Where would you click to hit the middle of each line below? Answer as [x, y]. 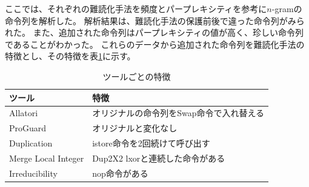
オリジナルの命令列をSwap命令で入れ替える [178, 113]
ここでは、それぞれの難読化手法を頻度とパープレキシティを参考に [136, 8]
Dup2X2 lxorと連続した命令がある [159, 158]
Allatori [24, 113]
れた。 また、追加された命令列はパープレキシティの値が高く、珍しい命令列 [154, 32]
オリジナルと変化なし [135, 128]
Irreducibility [33, 173]
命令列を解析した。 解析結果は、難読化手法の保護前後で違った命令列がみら [155, 20]
